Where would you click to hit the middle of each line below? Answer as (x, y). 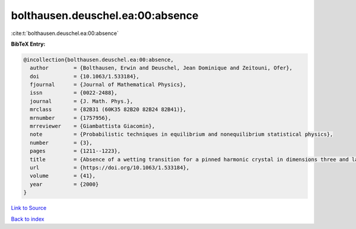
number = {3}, (61, 143)
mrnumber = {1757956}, (71, 118)
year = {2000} (64, 184)
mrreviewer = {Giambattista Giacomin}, (93, 126)
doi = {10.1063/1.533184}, (85, 76)
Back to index (28, 219)
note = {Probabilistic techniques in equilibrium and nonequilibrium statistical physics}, (182, 134)
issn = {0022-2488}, (74, 93)
